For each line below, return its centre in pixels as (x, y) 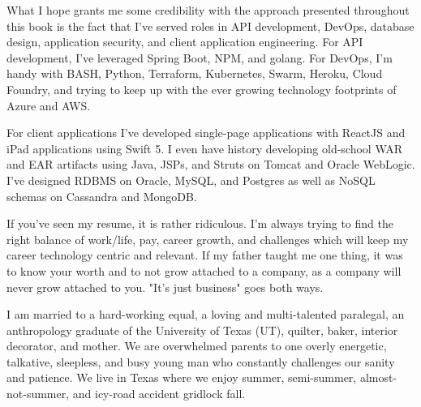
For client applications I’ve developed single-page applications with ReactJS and (206, 133)
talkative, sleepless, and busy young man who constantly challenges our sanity (201, 361)
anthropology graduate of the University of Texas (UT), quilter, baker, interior (202, 330)
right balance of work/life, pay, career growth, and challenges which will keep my (208, 239)
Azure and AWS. (49, 105)
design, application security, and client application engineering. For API (185, 42)
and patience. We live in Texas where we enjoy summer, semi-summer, (182, 377)
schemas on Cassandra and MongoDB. (102, 196)
